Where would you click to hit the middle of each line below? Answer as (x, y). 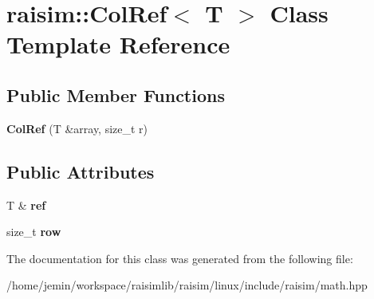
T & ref (26, 205)
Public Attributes (81, 171)
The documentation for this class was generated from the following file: (180, 258)
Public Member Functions (116, 94)
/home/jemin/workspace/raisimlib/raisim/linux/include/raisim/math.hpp (187, 285)
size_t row (34, 232)
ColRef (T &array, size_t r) (77, 128)
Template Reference (118, 44)
